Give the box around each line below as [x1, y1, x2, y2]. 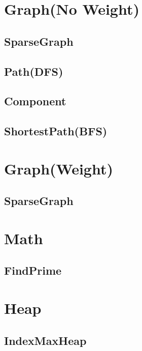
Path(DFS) [4, 63, 63, 79]
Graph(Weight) [4, 158, 113, 179]
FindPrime [4, 262, 62, 278]
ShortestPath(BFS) [4, 123, 108, 139]
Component [4, 93, 66, 109]
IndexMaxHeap [4, 332, 87, 348]
